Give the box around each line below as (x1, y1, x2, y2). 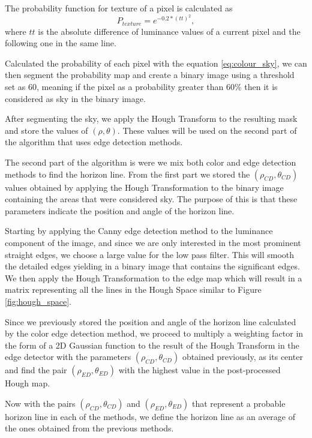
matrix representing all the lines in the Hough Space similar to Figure (5, 283, 262, 296)
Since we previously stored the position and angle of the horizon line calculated (5, 315, 296, 328)
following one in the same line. (5, 37, 116, 49)
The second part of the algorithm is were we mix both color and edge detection (5, 155, 296, 168)
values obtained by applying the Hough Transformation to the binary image (5, 181, 284, 193)
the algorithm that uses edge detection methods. (5, 136, 183, 148)
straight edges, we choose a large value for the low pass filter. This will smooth (5, 248, 295, 260)
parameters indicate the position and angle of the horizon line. (5, 204, 235, 217)
